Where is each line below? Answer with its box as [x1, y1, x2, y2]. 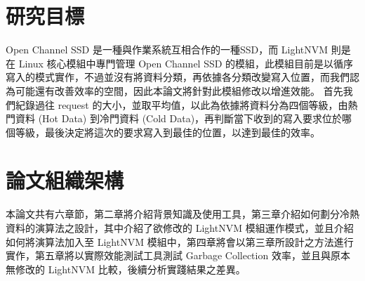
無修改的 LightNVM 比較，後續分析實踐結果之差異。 [6, 261, 246, 276]
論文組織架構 [6, 166, 124, 195]
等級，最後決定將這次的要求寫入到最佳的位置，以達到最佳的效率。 [15, 124, 320, 139]
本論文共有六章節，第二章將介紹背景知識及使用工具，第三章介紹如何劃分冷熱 [6, 207, 359, 221]
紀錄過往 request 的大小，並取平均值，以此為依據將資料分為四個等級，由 [15, 97, 348, 112]
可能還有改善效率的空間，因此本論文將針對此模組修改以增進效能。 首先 [15, 83, 343, 98]
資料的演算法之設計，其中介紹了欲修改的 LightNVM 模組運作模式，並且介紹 [6, 221, 354, 235]
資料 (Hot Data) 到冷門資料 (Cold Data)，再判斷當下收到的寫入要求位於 [15, 111, 343, 126]
